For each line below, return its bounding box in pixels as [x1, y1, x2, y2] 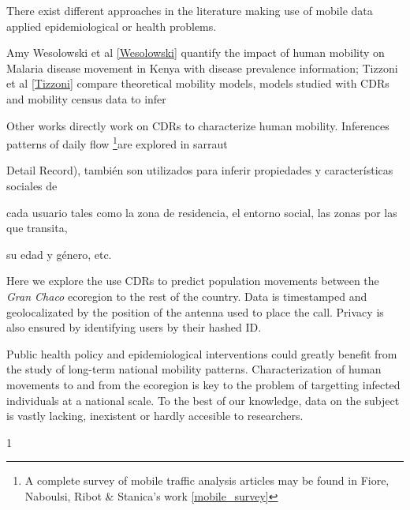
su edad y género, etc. [6, 246, 112, 262]
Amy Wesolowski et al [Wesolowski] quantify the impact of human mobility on [6, 44, 385, 61]
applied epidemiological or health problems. [6, 17, 217, 34]
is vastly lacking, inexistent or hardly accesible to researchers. [6, 407, 304, 424]
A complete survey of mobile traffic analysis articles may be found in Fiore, [24, 472, 389, 489]
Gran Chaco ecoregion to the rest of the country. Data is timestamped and [6, 287, 367, 304]
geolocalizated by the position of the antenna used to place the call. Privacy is [6, 303, 384, 320]
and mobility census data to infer [6, 90, 166, 107]
